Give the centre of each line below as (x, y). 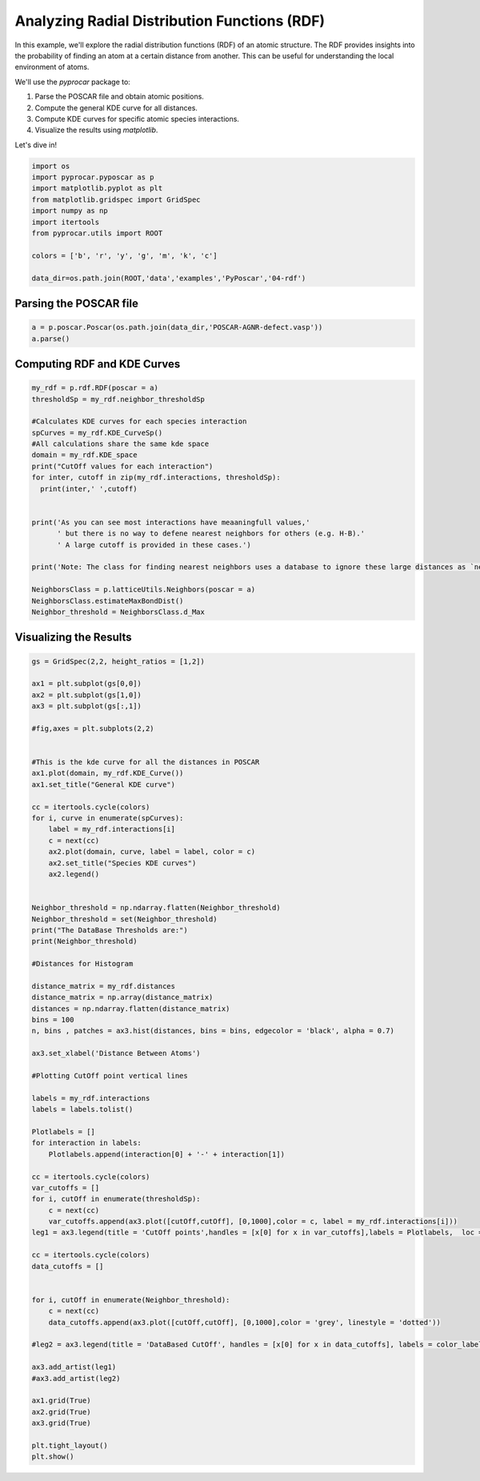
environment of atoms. (52, 67)
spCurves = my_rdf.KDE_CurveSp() (97, 433)
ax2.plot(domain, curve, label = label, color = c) (152, 852)
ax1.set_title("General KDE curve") (104, 784)
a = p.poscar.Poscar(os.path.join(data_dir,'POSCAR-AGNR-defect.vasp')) (177, 327)
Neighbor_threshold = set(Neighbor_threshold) (124, 919)
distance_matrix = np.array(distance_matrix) (122, 997)
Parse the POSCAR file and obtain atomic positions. (119, 97)
